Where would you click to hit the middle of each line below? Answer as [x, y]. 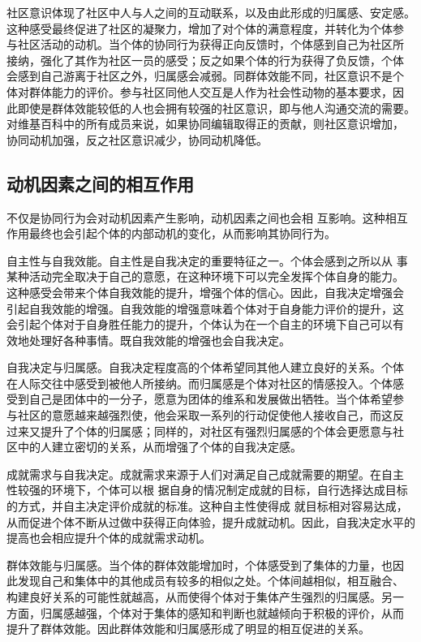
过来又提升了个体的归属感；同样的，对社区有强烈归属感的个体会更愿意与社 [205, 431]
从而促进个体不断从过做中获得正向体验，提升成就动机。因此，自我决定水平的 [211, 521]
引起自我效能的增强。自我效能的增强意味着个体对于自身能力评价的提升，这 [205, 308]
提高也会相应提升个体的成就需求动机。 [109, 538]
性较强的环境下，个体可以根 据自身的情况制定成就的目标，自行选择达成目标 [207, 490]
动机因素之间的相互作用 [100, 183]
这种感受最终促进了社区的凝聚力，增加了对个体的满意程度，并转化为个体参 [205, 28]
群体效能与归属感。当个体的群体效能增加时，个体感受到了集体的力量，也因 [205, 564]
